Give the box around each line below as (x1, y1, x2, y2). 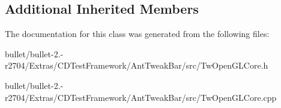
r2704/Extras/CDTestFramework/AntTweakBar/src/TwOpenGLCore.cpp (5, 91, 277, 103)
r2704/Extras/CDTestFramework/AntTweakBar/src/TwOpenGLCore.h (5, 59, 268, 72)
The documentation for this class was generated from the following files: (5, 27, 270, 40)
